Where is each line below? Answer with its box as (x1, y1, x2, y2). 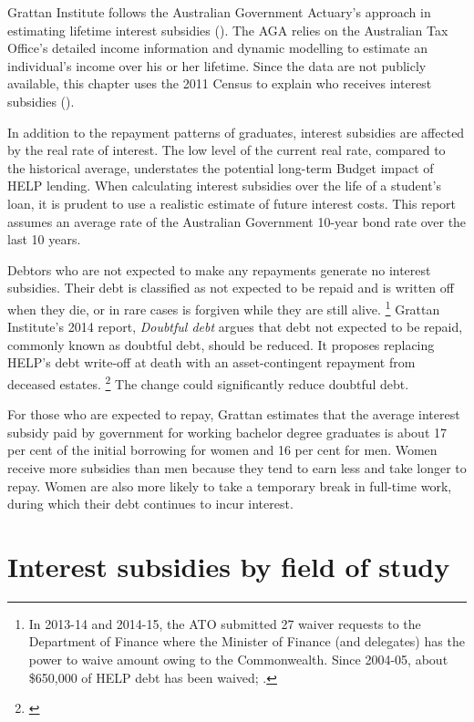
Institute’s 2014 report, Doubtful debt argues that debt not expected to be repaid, (7, 317, 463, 336)
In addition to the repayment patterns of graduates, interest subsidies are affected (7, 122, 465, 141)
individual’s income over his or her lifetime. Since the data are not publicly (7, 56, 427, 75)
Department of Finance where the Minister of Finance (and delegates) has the (28, 632, 465, 651)
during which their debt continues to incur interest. (7, 494, 294, 513)
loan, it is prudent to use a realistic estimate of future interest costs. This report (7, 193, 456, 212)
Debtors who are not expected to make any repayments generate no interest (7, 260, 431, 279)
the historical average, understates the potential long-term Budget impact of (7, 158, 434, 177)
